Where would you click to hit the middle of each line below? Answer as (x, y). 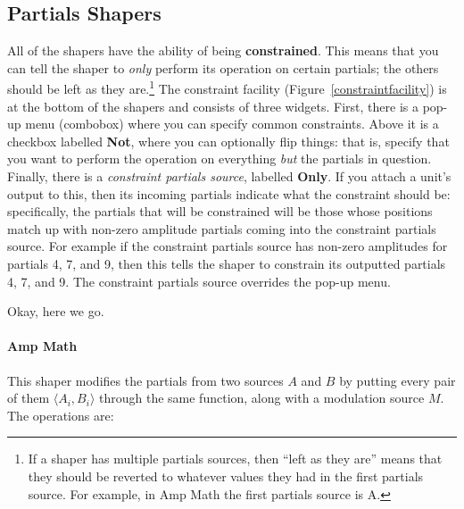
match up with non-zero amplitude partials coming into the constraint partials (222, 228)
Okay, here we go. (56, 311)
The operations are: (61, 415)
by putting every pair (398, 380)
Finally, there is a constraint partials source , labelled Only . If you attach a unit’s (229, 176)
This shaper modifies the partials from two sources (145, 380)
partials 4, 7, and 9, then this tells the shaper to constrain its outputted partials (227, 263)
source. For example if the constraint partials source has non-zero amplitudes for (228, 246)
